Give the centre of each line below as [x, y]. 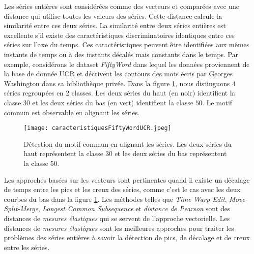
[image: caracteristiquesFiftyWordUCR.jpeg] [98, 128]
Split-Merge [21, 208]
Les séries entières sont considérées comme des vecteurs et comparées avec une [122, 6]
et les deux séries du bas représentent [171, 153]
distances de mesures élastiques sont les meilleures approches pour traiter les [119, 228]
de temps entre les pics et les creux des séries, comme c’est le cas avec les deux [122, 189]
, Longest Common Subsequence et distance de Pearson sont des [134, 208]
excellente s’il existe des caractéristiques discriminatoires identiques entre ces [119, 35]
